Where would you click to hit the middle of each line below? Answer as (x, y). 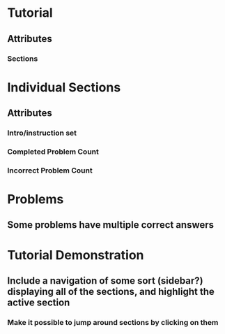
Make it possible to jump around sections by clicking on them (113, 322)
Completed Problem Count (53, 152)
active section (39, 303)
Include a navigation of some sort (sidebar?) (105, 281)
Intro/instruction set (42, 133)
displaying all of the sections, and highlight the (111, 292)
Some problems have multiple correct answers (111, 225)
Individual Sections (64, 87)
